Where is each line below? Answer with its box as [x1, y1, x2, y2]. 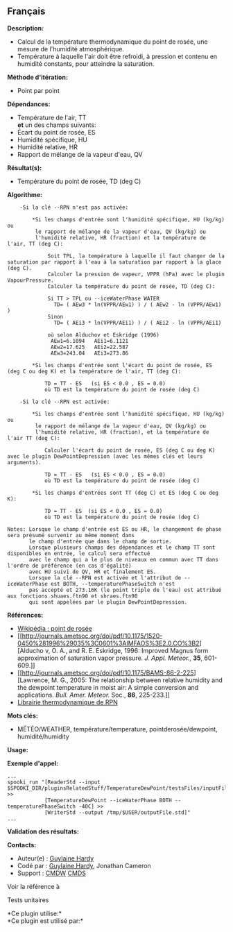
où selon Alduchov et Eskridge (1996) [47, 331, 159, 339]
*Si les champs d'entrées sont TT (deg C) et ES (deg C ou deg [32, 489, 218, 496]
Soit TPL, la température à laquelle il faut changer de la [47, 253, 225, 260]
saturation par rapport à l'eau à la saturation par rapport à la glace [7, 258, 222, 266]
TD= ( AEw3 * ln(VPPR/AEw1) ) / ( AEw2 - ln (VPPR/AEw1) [53, 301, 222, 308]
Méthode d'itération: [7, 73, 68, 81]
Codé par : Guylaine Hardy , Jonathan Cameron [17, 861, 151, 870]
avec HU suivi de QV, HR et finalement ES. [28, 568, 157, 575]
